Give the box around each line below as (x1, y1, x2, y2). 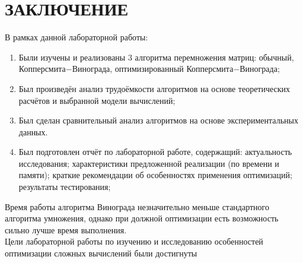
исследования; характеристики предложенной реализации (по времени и (18, 157, 279, 169)
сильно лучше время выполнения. (5, 223, 127, 236)
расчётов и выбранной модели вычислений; (18, 94, 176, 106)
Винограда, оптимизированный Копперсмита (72, 62, 234, 75)
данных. (18, 125, 48, 138)
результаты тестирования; (18, 180, 111, 193)
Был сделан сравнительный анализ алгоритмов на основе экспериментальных (18, 114, 298, 126)
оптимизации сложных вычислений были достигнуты (5, 247, 197, 259)
